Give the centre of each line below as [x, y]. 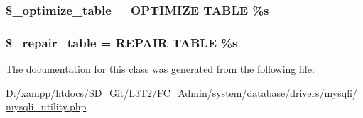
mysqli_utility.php [46, 106]
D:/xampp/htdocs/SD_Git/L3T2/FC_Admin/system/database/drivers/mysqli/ [181, 92]
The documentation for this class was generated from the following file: [160, 69]
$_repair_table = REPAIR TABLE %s [122, 42]
